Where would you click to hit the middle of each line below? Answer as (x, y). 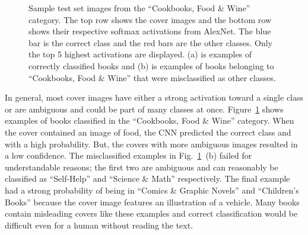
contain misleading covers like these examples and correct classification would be (151, 213)
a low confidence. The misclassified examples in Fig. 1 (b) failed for (128, 155)
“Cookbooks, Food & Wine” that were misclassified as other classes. (152, 77)
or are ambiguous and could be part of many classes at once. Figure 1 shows (144, 109)
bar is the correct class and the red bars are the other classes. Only (151, 42)
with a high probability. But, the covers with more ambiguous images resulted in (151, 144)
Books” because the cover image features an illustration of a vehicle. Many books (152, 202)
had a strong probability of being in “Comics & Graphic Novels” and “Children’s (152, 190)
